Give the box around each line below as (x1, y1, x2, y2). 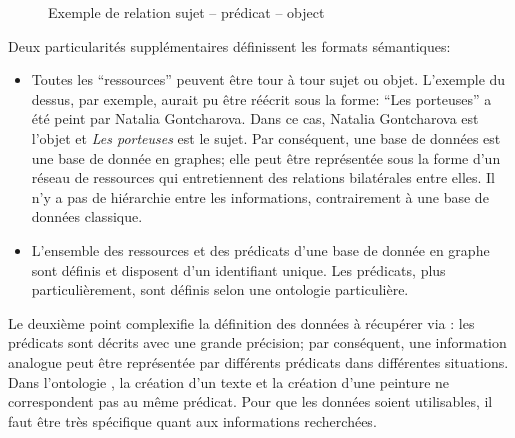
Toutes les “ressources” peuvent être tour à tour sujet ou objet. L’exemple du (31, 69, 506, 90)
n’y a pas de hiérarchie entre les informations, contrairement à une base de (31, 186, 489, 207)
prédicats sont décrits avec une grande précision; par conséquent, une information (8, 332, 507, 353)
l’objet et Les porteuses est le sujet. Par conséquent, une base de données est (31, 127, 501, 148)
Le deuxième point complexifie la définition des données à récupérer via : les (8, 312, 475, 333)
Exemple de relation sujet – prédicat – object (48, 2, 325, 22)
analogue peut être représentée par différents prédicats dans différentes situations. (8, 351, 509, 372)
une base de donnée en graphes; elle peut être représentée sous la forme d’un (31, 147, 501, 168)
